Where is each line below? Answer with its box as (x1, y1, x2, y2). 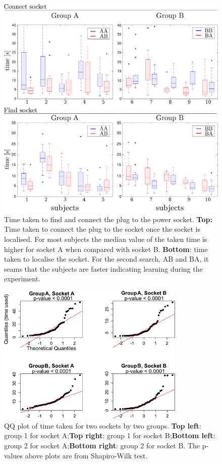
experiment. (4, 273, 40, 284)
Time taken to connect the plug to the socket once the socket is (4, 224, 201, 234)
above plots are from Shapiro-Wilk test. (25, 450, 148, 460)
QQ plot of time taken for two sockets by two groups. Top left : (4, 420, 201, 431)
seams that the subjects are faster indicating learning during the (4, 263, 203, 274)
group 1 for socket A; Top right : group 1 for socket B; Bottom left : (4, 430, 215, 441)
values (4, 450, 23, 460)
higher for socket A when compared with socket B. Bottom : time (4, 243, 208, 254)
